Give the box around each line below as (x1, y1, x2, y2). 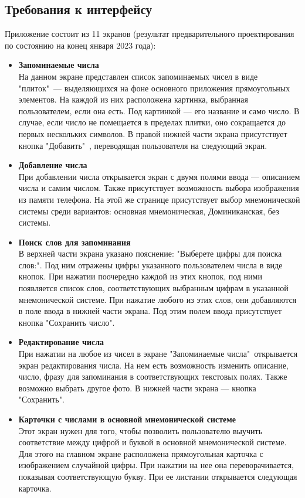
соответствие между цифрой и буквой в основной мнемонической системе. (18, 436, 287, 448)
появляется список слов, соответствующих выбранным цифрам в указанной (18, 282, 289, 294)
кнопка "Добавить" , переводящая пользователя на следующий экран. (18, 139, 267, 151)
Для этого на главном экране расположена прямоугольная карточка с (18, 447, 263, 459)
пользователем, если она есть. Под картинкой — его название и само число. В (18, 104, 300, 117)
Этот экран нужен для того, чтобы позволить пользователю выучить (18, 424, 263, 436)
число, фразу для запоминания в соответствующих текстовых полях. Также (18, 370, 287, 383)
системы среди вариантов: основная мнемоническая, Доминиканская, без (18, 204, 279, 217)
